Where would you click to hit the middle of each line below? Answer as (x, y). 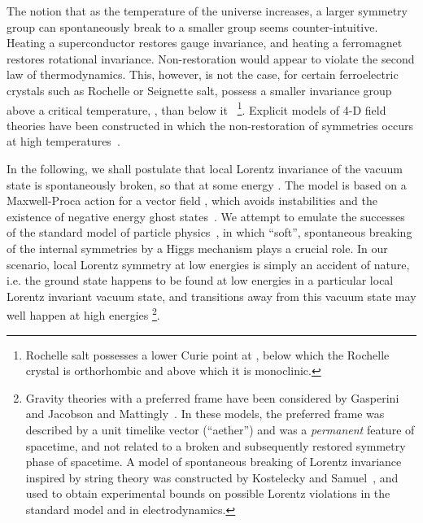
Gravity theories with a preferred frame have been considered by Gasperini (212, 397)
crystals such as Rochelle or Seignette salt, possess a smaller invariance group (199, 90)
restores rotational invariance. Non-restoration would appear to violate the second (211, 58)
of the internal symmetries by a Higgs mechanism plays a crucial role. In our (197, 248)
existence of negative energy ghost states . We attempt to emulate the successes (206, 216)
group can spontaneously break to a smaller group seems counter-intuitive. (192, 26)
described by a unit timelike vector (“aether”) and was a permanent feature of (220, 429)
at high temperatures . (63, 141)
